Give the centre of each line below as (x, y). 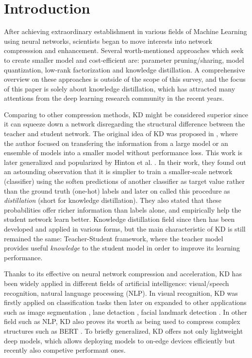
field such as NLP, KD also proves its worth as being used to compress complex (122, 321)
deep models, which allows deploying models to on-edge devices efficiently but (119, 340)
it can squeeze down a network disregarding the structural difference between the (125, 124)
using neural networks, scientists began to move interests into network (108, 41)
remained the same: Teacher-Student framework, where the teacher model (114, 238)
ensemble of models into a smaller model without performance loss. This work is (123, 152)
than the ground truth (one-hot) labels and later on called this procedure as (117, 190)
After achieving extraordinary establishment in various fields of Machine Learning (126, 31)
